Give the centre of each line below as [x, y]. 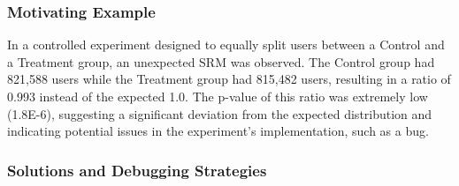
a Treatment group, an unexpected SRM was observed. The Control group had [221, 61]
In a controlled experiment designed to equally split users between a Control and [226, 45]
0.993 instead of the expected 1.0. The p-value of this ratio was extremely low [218, 96]
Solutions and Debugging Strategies [137, 170]
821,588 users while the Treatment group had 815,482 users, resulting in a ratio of [229, 79]
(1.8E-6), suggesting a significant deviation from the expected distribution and [220, 113]
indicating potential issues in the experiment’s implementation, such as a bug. [218, 131]
